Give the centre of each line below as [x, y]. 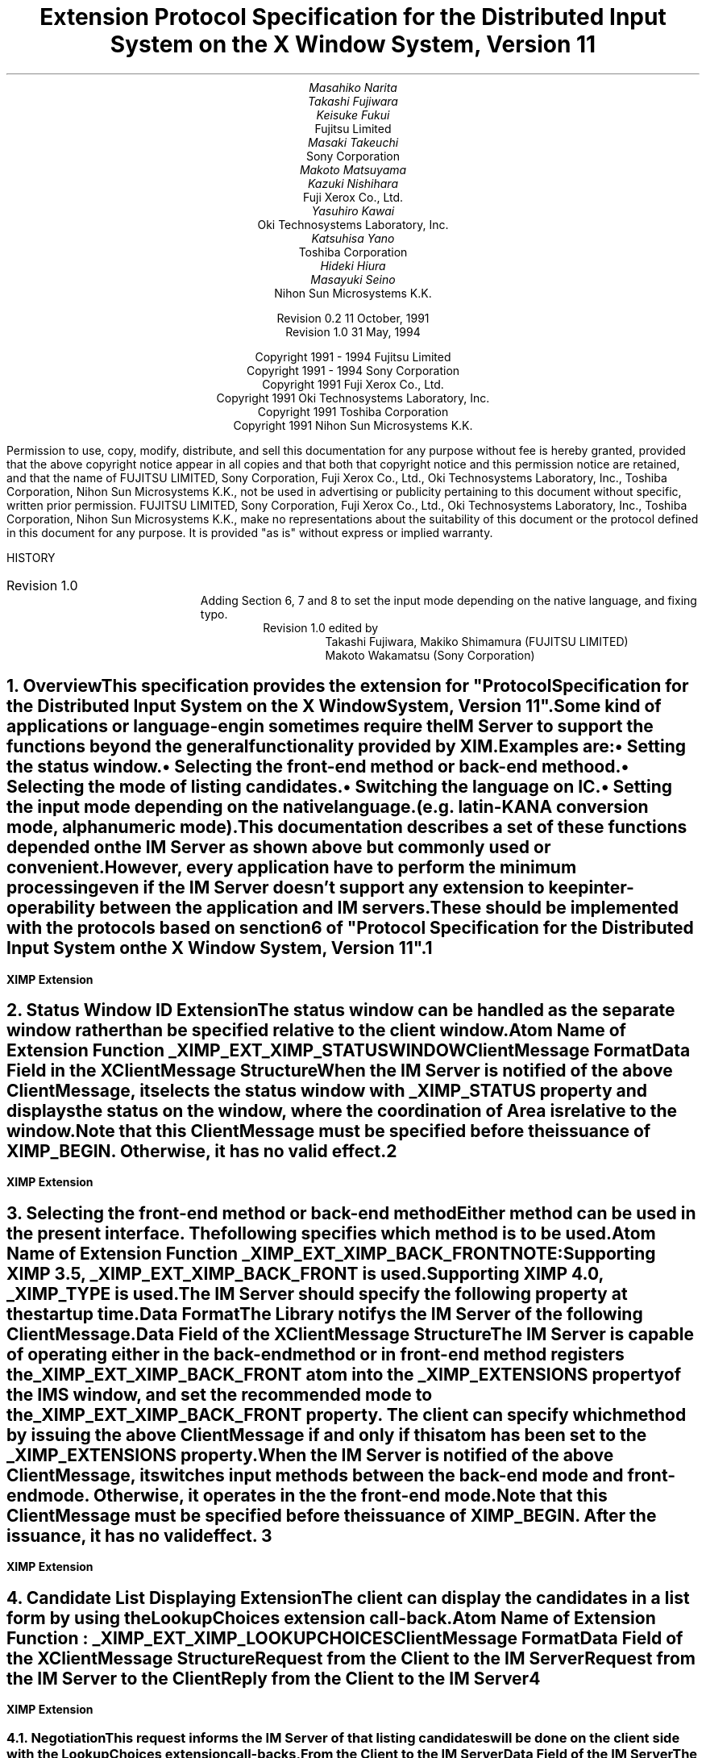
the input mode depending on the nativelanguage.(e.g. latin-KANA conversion [328, 807]
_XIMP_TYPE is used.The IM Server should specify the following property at [317, 1294]
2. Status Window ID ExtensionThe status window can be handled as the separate [341, 1010]
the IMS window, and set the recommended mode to [220, 1394]
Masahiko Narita [353, 87]
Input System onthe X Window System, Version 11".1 [220, 948]
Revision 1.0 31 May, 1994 [353, 331]
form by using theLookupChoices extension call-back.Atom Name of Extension [331, 1618]
